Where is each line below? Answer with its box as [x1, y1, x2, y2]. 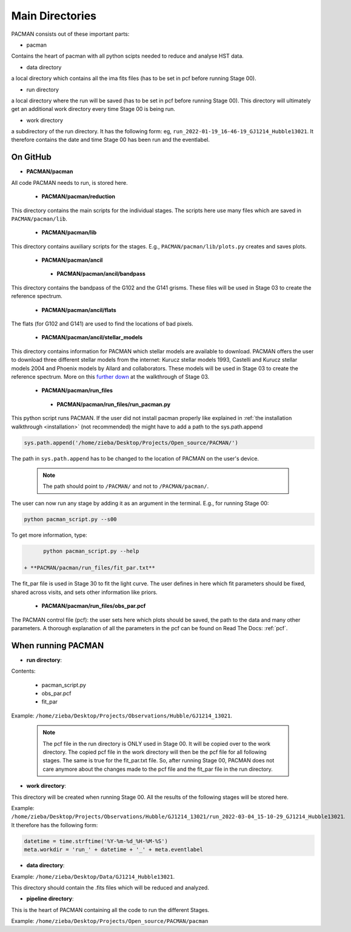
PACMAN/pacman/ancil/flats [41, 306, 116, 313]
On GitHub [11, 152, 52, 162]
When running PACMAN [11, 640, 104, 651]
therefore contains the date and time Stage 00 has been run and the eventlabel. [11, 136, 210, 144]
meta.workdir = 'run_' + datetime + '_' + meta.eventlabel [24, 846, 203, 853]
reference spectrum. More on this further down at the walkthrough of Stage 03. [11, 373, 210, 380]
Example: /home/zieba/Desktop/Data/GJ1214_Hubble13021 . [11, 873, 175, 880]
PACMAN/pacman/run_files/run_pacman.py [56, 401, 171, 408]
